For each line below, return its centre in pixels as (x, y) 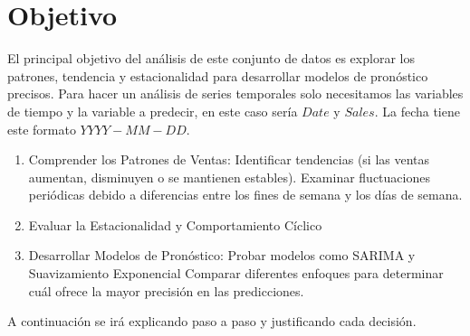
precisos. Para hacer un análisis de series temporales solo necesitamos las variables (235, 93)
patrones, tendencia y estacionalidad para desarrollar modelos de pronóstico (218, 75)
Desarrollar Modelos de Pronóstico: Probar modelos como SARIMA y (222, 255)
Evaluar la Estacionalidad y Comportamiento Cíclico (175, 224)
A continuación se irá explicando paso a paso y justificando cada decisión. (212, 321)
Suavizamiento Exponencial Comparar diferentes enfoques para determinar (236, 273)
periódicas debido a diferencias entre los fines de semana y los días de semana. (245, 195)
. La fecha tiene (417, 111)
